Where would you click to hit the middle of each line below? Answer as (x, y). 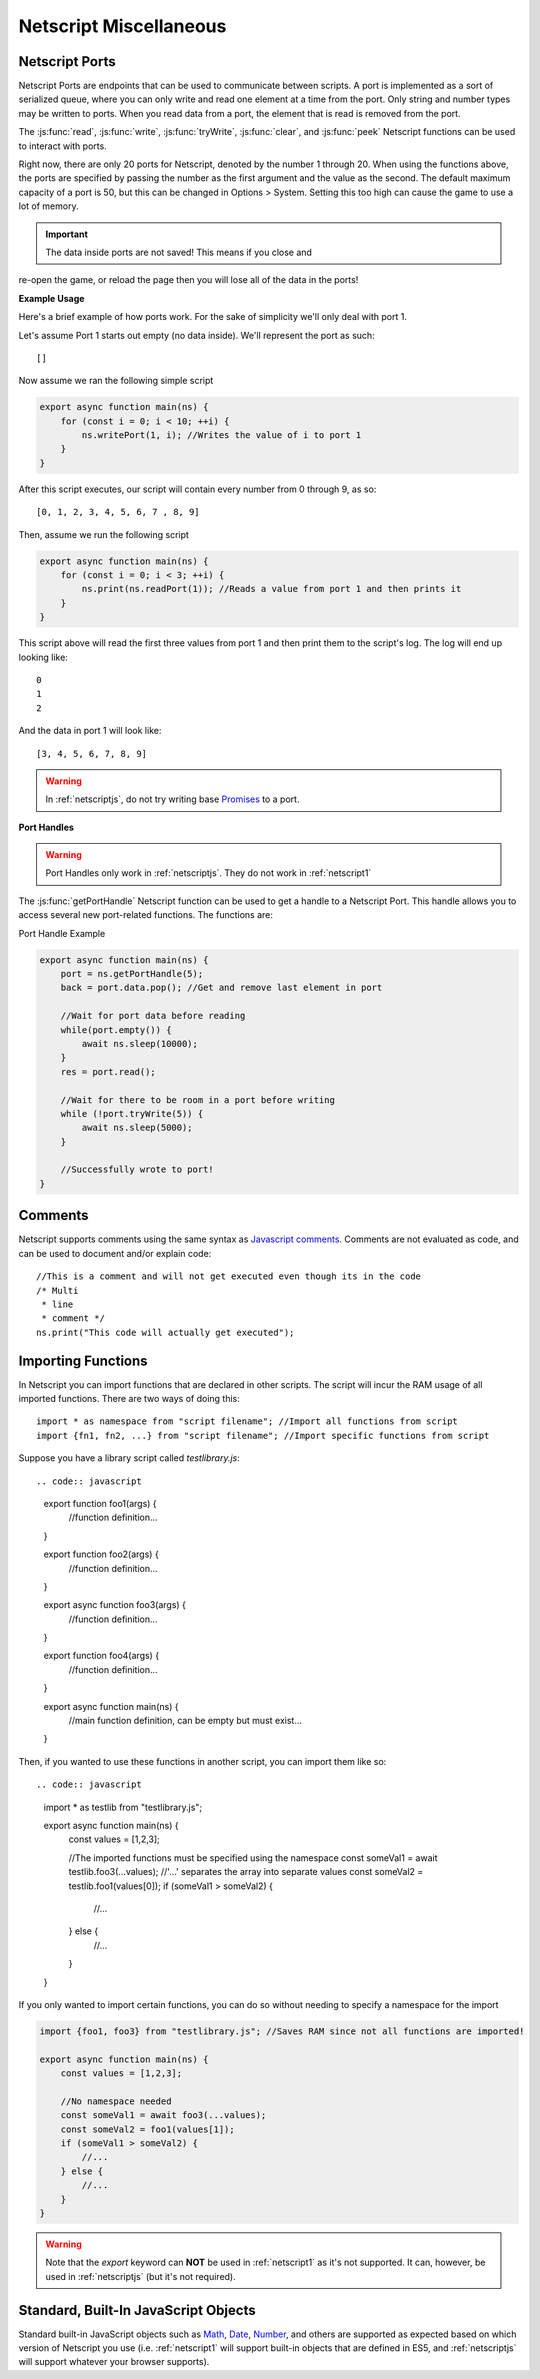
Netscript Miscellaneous (122, 26)
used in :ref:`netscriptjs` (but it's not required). (141, 2276)
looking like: (43, 657)
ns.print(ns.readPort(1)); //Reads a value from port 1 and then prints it (271, 589)
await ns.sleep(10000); (140, 1043)
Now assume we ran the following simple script (116, 381)
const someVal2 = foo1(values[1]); (147, 2129)
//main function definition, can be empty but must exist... (185, 1721)
